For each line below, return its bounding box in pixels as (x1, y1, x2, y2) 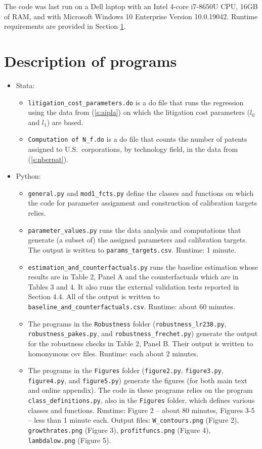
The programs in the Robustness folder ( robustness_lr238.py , (28, 318, 227, 329)
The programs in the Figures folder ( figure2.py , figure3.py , (28, 365, 224, 376)
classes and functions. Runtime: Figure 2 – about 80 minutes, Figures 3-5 (28, 404, 255, 415)
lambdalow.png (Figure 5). (28, 434, 111, 445)
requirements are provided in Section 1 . (4, 21, 126, 31)
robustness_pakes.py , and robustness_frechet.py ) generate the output (28, 328, 258, 339)
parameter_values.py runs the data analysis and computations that (28, 224, 241, 235)
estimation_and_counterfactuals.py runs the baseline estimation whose (28, 261, 258, 272)
